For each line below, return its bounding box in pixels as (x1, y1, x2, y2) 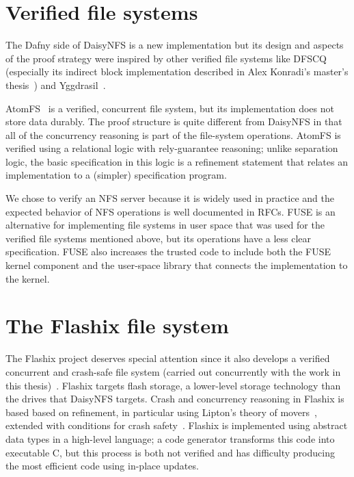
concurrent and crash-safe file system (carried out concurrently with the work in (5, 364, 341, 378)
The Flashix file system (5, 311, 229, 339)
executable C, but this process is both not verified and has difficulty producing (5, 445, 335, 459)
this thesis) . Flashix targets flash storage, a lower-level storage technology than (5, 378, 341, 392)
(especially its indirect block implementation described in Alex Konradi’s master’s (5, 64, 349, 79)
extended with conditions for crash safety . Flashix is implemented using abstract (5, 418, 348, 433)
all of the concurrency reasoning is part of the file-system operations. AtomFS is (5, 127, 341, 142)
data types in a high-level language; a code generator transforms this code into (5, 431, 335, 446)
